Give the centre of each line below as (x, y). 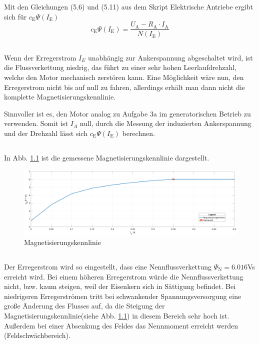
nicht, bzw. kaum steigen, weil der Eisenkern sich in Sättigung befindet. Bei (120, 286)
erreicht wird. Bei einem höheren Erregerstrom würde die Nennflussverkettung (124, 276)
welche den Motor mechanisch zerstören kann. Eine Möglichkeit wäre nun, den (124, 77)
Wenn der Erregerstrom (40, 57)
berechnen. (138, 133)
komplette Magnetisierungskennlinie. (60, 97)
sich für (15, 16)
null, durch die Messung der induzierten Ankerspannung (165, 123)
